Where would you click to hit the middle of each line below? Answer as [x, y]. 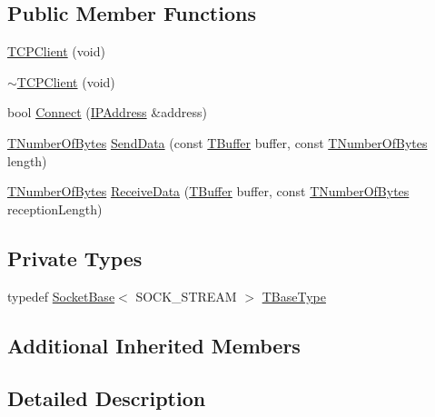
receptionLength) [55, 208]
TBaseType [294, 296]
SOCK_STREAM [186, 296]
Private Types [75, 258]
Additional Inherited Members [154, 345]
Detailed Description [107, 398]
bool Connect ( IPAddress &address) [107, 112]
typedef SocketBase [61, 296]
